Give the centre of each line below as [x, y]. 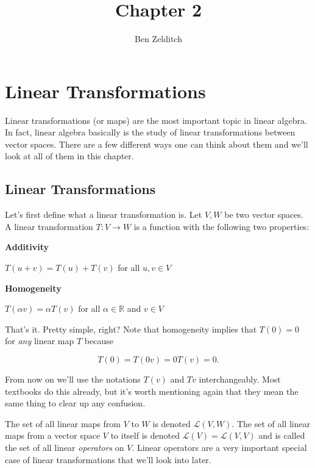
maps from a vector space [53, 435]
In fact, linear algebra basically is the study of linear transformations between [150, 132]
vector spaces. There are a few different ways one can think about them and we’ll [157, 144]
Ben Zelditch [158, 39]
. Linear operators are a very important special [219, 447]
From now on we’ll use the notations [73, 379]
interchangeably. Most [240, 379]
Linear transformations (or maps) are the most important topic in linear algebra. [156, 120]
